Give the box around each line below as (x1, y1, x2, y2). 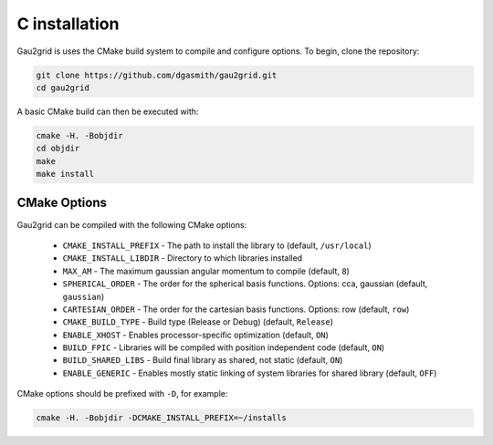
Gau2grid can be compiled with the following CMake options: (16, 219, 247, 230)
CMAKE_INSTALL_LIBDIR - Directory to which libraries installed (62, 253, 303, 264)
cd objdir (36, 143, 80, 154)
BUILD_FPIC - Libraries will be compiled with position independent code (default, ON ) (62, 342, 385, 353)
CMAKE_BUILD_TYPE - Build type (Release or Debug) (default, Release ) (62, 316, 333, 327)
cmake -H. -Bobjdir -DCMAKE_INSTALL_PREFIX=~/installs (36, 413, 287, 423)
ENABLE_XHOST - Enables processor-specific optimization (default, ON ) (62, 329, 329, 340)
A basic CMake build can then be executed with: (16, 106, 199, 117)
